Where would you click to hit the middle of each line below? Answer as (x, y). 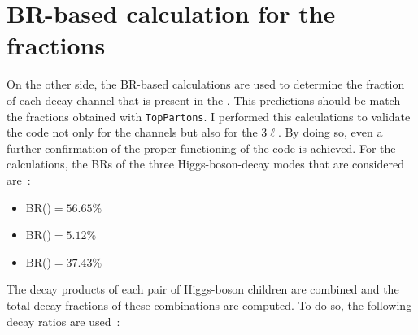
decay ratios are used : (63, 321)
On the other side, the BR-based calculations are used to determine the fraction (206, 84)
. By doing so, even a (330, 132)
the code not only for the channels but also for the (132, 132)
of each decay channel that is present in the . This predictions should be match (204, 100)
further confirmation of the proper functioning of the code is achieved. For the (201, 148)
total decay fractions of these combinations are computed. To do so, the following (209, 305)
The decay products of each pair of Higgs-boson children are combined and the (203, 289)
